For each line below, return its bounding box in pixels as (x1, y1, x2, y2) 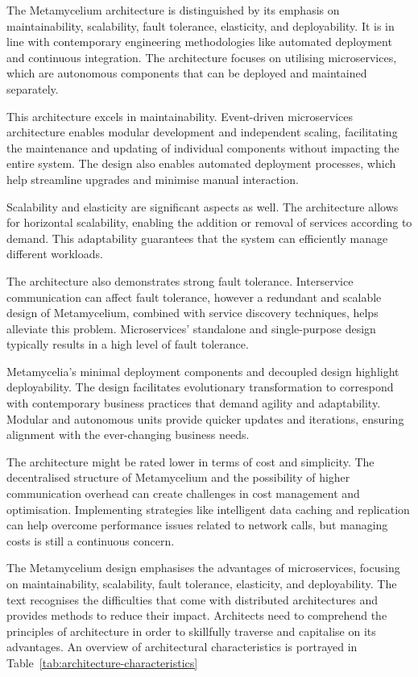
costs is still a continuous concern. (6, 532, 175, 549)
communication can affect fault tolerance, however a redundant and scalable (6, 288, 382, 305)
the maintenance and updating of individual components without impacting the (6, 139, 399, 156)
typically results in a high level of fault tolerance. (6, 336, 249, 353)
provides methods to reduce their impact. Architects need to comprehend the (6, 607, 387, 624)
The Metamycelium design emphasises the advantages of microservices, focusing (6, 559, 400, 576)
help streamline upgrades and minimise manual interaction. (6, 170, 299, 187)
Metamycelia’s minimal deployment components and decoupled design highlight (6, 362, 399, 379)
